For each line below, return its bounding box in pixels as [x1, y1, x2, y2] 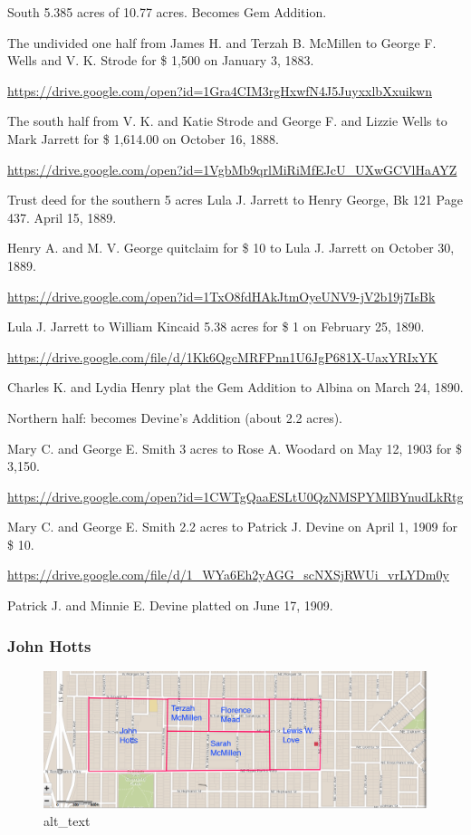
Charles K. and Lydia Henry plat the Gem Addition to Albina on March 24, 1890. [7, 378, 464, 397]
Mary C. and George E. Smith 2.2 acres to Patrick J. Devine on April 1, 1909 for [7, 517, 458, 536]
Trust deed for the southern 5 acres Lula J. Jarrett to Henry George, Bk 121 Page [7, 190, 463, 209]
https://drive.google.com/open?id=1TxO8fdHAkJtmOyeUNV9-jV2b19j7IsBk [7, 286, 436, 305]
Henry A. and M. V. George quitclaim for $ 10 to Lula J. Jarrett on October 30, [7, 238, 455, 257]
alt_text [43, 811, 91, 830]
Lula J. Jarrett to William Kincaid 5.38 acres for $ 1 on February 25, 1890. [7, 317, 425, 336]
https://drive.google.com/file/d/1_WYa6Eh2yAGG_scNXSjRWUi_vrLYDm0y [7, 565, 449, 584]
